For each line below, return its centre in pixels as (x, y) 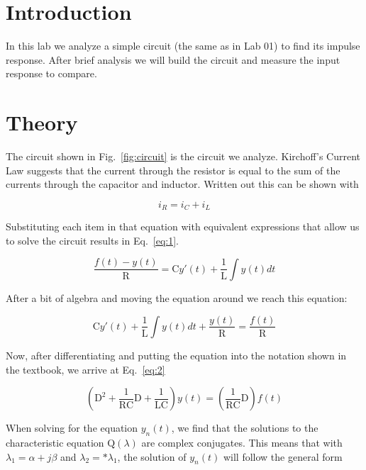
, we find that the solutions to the (245, 428)
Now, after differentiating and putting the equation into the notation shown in (176, 355)
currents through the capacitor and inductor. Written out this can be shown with (182, 184)
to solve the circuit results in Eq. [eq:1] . (92, 240)
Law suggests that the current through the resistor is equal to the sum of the (173, 170)
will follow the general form (283, 456)
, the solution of (152, 456)
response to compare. (51, 73)
